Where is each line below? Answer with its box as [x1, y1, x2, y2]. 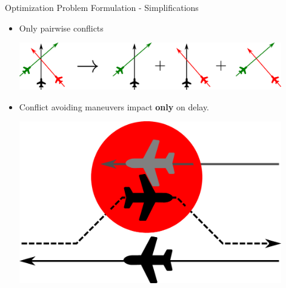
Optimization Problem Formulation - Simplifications [5, 1, 199, 13]
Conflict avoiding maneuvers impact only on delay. [19, 100, 210, 113]
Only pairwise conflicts [19, 21, 104, 34]
